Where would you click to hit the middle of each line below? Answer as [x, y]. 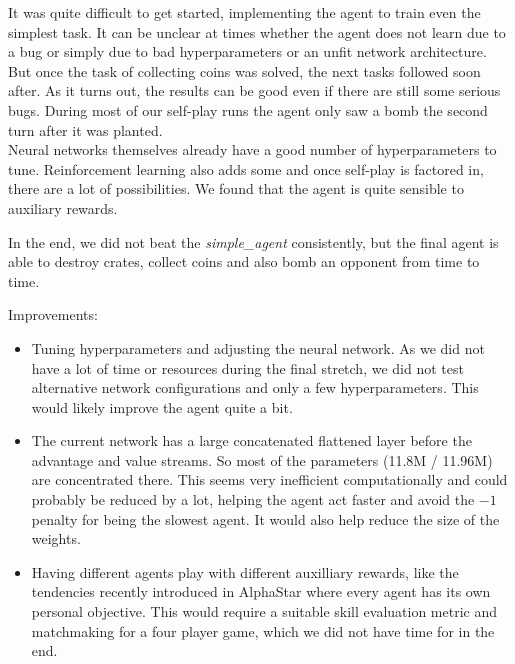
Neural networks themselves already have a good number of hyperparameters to [252, 149]
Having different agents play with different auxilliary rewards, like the [245, 571]
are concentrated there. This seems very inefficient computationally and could [269, 479]
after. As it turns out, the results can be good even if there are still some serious [254, 90]
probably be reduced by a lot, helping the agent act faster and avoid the [253, 499]
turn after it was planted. [85, 129]
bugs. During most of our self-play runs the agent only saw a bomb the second [248, 109]
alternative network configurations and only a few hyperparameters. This [255, 387]
